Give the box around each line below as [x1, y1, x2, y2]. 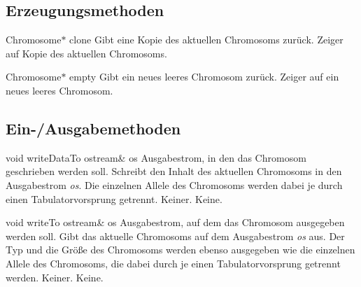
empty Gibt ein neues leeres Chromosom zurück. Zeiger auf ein [69, 69, 339, 84]
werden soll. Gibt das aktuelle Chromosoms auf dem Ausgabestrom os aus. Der [6, 228, 345, 243]
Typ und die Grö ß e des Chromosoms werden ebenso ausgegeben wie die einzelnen [6, 242, 355, 257]
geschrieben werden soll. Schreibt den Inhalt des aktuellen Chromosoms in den [6, 164, 342, 178]
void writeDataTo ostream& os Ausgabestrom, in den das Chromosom [6, 150, 306, 164]
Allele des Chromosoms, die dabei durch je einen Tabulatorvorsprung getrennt [6, 255, 341, 270]
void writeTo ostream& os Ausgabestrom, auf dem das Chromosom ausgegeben [6, 215, 345, 230]
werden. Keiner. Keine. [6, 269, 104, 284]
